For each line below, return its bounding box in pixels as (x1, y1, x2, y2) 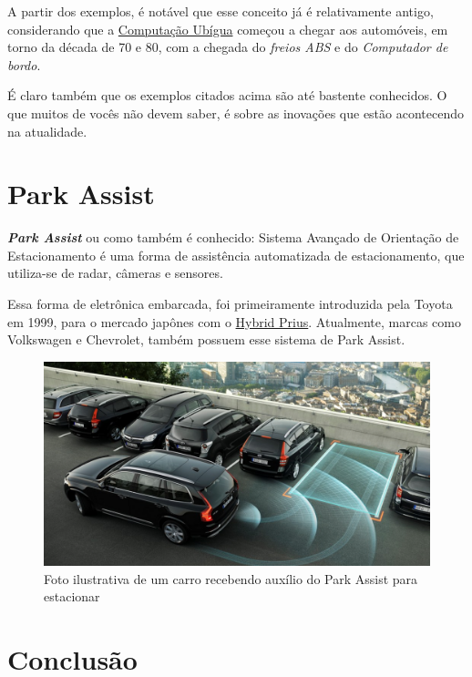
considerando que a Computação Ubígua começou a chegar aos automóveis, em (7, 19, 448, 38)
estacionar (44, 587, 100, 606)
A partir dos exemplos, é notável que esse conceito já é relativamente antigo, (7, 2, 434, 20)
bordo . (7, 55, 41, 74)
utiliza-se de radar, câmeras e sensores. (7, 263, 223, 282)
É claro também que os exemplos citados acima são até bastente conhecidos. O (7, 86, 447, 105)
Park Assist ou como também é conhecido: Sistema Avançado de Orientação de (7, 228, 459, 247)
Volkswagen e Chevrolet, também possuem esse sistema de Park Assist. (7, 330, 405, 349)
